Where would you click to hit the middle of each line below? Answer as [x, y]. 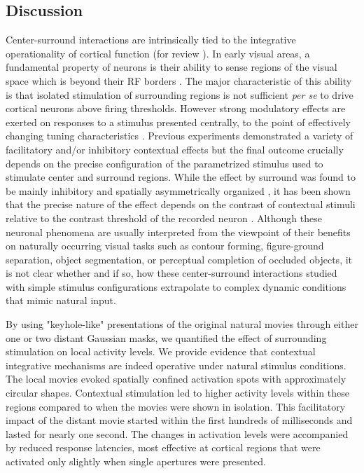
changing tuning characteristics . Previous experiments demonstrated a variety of [180, 136]
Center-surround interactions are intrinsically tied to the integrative [151, 40]
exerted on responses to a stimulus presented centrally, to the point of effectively [178, 122]
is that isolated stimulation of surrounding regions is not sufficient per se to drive [180, 94]
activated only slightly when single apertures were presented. [136, 461]
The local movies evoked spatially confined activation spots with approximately [176, 379]
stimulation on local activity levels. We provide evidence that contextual [161, 351]
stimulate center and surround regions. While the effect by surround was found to [181, 177]
